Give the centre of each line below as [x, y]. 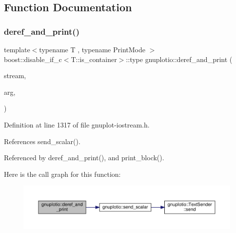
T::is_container [94, 59]
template [17, 49]
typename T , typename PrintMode [92, 49]
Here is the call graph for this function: [62, 174]
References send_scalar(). [42, 141]
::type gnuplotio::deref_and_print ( [179, 59]
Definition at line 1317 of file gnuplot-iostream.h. [77, 124]
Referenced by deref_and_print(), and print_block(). [84, 158]
